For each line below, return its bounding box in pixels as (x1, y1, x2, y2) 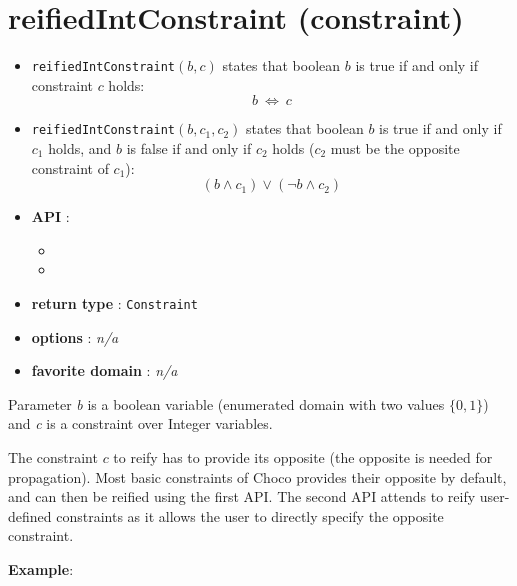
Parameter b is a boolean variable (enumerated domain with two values (8, 393, 445, 414)
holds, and (48, 138, 112, 159)
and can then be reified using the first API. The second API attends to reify (8, 486, 476, 507)
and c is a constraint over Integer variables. (8, 413, 273, 434)
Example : (8, 559, 74, 579)
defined (8, 505, 52, 526)
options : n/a (31, 326, 119, 347)
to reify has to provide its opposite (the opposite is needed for (113, 447, 493, 468)
